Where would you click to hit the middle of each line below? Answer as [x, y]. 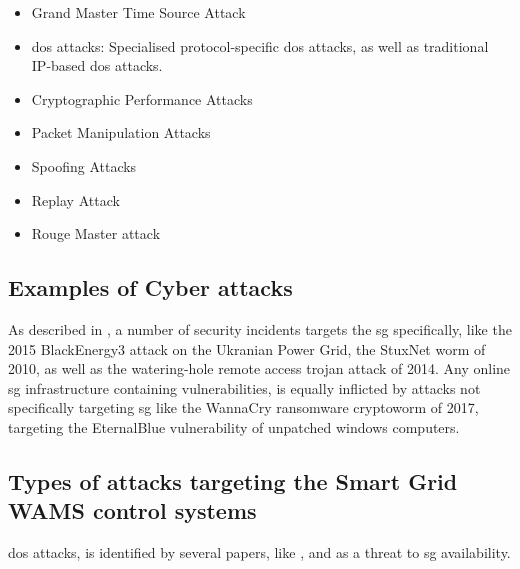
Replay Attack [75, 199]
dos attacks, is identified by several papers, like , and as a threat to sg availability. [259, 552]
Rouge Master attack [96, 233]
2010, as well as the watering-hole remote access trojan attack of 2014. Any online [259, 368]
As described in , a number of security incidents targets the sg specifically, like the [260, 328]
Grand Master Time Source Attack [138, 12]
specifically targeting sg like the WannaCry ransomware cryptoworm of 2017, [243, 407]
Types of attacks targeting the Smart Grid [233, 480]
